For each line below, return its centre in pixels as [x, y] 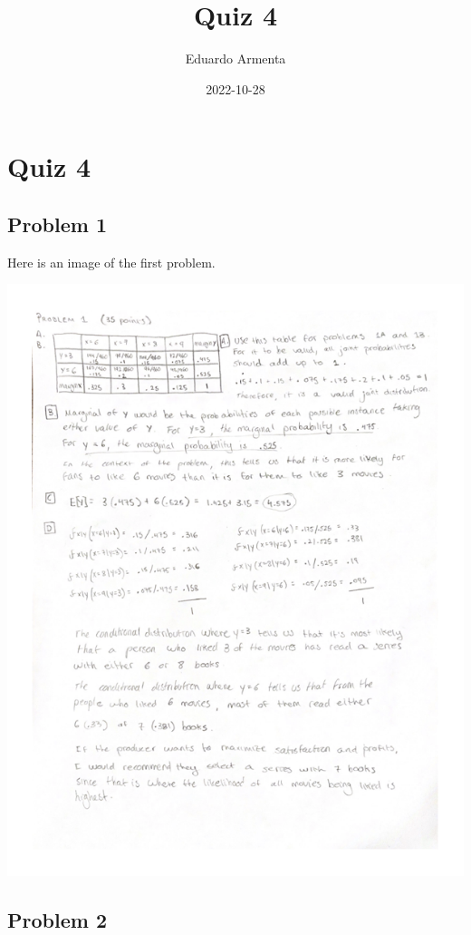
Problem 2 [57, 919]
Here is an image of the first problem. [111, 262]
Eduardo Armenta [235, 58]
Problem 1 [57, 224]
